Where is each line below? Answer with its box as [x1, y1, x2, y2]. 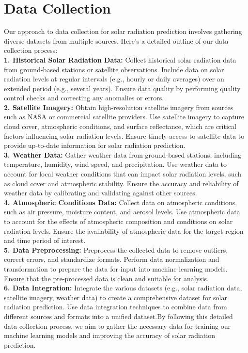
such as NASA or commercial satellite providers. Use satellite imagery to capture [4, 112, 245, 122]
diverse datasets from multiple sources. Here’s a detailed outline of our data [4, 35, 229, 46]
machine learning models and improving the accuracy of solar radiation [4, 330, 215, 340]
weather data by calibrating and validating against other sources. [4, 188, 197, 198]
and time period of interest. [4, 235, 86, 245]
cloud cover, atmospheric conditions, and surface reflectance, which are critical [4, 121, 236, 131]
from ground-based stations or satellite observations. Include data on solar [4, 64, 224, 74]
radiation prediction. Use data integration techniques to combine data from [4, 302, 227, 312]
